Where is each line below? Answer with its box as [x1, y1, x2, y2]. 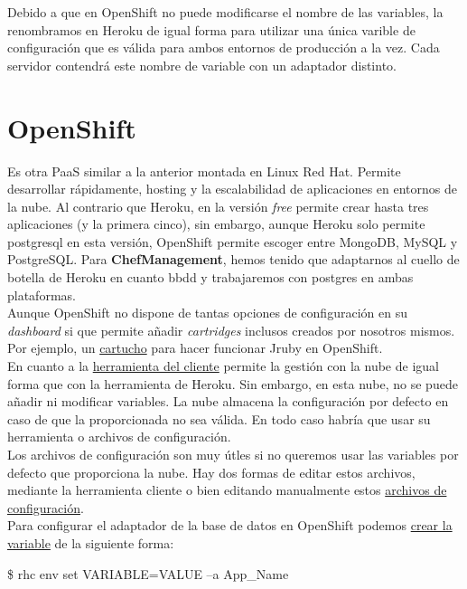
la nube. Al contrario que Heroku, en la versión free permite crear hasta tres [7, 196, 429, 215]
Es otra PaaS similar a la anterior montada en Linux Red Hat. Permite [7, 161, 401, 180]
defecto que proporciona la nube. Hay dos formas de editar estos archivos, [7, 462, 416, 481]
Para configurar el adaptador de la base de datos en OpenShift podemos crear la [7, 516, 453, 535]
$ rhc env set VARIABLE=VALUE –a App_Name [7, 564, 289, 583]
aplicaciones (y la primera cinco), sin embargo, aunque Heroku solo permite [7, 214, 425, 233]
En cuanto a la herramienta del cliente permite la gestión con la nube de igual [7, 356, 439, 375]
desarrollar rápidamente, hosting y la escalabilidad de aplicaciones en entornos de [7, 179, 457, 198]
